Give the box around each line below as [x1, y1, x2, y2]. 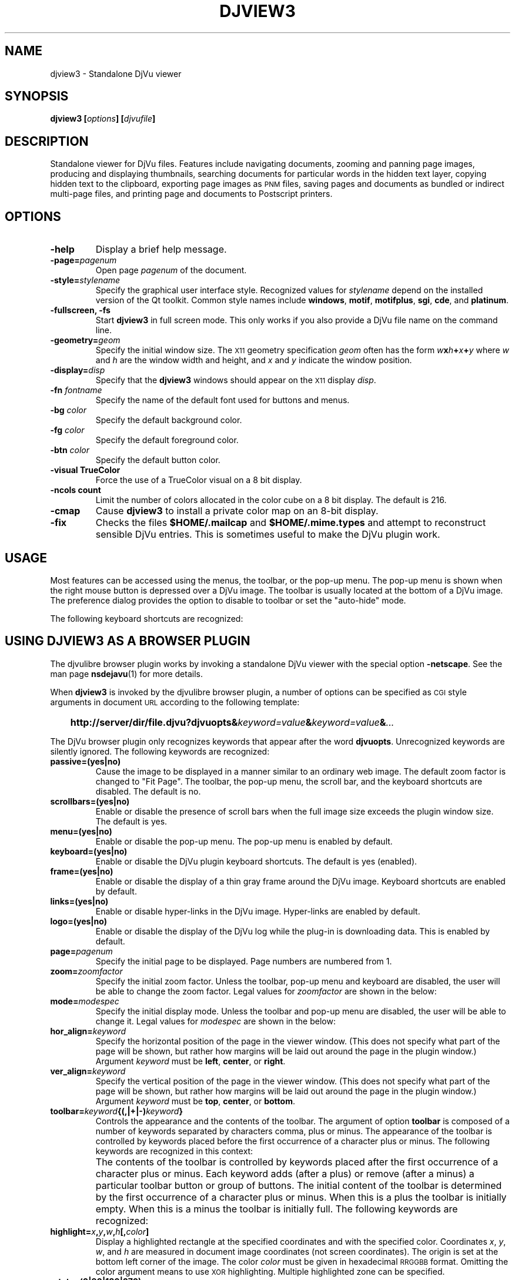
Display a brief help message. [95, 243, 227, 256]
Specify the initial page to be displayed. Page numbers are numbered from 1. [95, 956, 392, 966]
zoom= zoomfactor [50, 966, 123, 976]
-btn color [50, 445, 90, 455]
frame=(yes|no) [50, 866, 113, 876]
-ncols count [50, 485, 101, 495]
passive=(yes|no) [50, 756, 121, 766]
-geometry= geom [50, 335, 121, 346]
